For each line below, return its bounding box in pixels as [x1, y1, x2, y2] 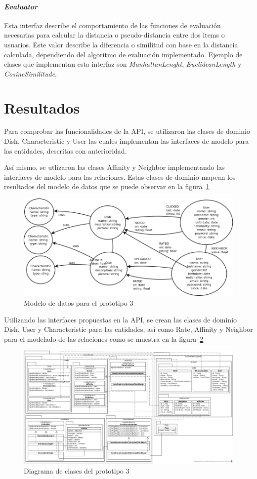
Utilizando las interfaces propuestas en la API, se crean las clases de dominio [4, 314, 237, 324]
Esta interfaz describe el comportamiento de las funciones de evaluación [4, 20, 221, 30]
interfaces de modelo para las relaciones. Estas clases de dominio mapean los [4, 171, 236, 182]
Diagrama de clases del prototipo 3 [24, 465, 129, 476]
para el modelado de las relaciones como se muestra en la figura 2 [4, 333, 204, 344]
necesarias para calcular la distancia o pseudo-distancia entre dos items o [4, 30, 225, 40]
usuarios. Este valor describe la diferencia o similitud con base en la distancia [4, 39, 238, 49]
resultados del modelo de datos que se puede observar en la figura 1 [4, 181, 210, 192]
